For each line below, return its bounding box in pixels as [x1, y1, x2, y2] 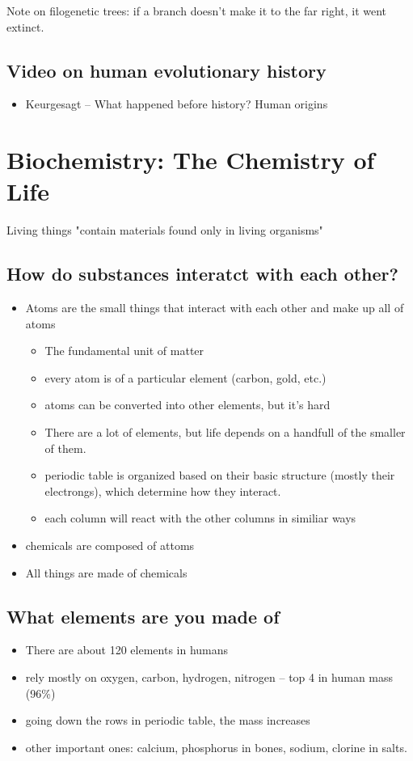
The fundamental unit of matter [44, 342, 204, 359]
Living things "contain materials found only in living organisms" [6, 222, 323, 239]
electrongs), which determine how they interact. [44, 482, 281, 499]
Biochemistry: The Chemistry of [6, 143, 375, 176]
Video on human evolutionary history [6, 57, 327, 82]
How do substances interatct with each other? [6, 261, 398, 286]
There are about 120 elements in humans [25, 641, 229, 658]
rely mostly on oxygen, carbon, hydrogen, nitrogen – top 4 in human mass [25, 669, 394, 686]
